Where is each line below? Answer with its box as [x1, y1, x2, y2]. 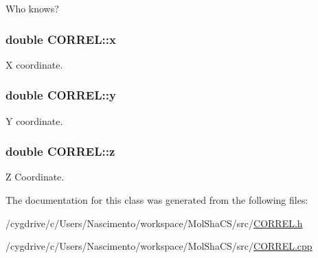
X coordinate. [5, 57, 63, 71]
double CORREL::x [5, 30, 116, 47]
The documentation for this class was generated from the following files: [5, 193, 308, 207]
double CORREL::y [5, 86, 116, 104]
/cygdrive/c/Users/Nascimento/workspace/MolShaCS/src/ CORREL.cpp [5, 239, 313, 253]
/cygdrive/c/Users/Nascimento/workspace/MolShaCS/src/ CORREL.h [5, 215, 303, 230]
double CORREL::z [5, 143, 115, 160]
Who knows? [5, 1, 59, 15]
